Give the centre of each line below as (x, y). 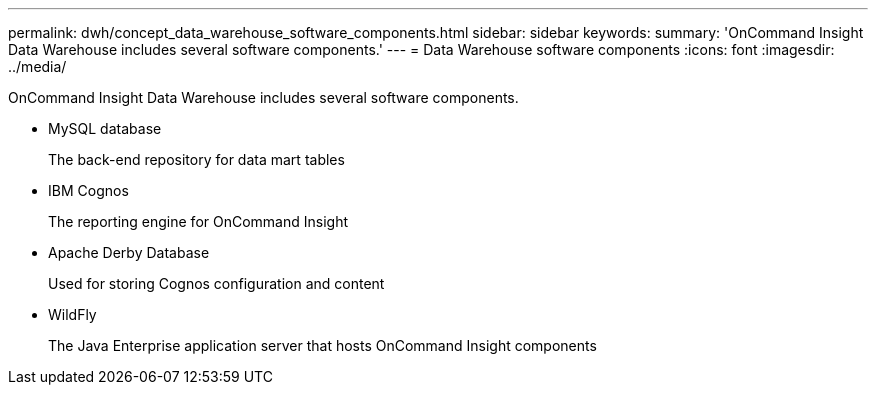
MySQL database (105, 128)
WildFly (72, 314)
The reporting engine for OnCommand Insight (198, 221)
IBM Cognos (88, 190)
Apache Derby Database (129, 252)
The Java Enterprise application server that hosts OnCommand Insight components (322, 345)
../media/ (37, 66)
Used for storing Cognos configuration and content (216, 283)
